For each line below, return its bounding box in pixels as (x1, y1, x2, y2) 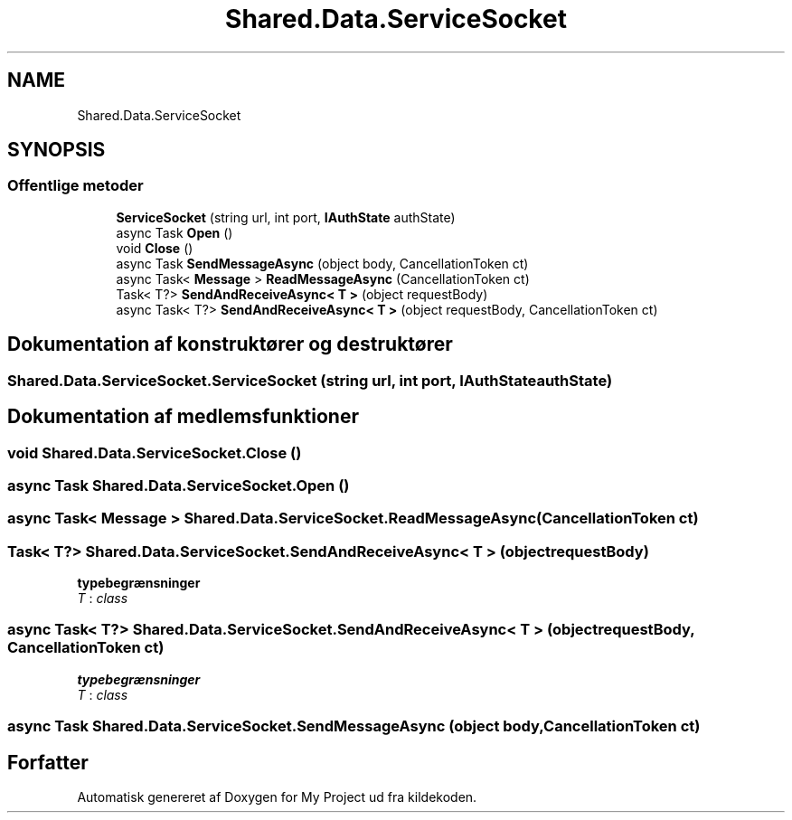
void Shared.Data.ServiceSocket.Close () (7, 443, 302, 462)
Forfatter (7, 750, 89, 774)
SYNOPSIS (7, 138, 106, 162)
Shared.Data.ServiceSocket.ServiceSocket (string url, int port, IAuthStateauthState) (7, 371, 613, 390)
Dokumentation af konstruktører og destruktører (7, 333, 453, 356)
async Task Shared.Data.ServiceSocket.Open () (7, 476, 350, 495)
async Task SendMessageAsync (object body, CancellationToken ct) (116, 255, 529, 271)
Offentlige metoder (7, 176, 144, 195)
